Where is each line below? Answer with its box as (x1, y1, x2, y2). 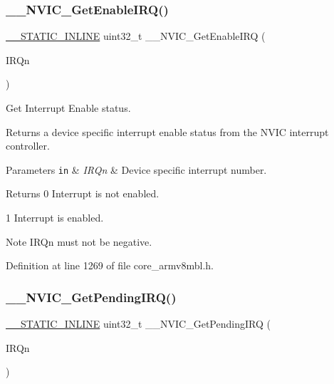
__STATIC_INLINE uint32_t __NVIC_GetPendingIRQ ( (6, 316, 271, 331)
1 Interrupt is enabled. (6, 210, 104, 225)
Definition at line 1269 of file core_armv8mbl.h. (6, 258, 214, 273)
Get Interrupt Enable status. (6, 100, 131, 115)
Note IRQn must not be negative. (6, 234, 152, 249)
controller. (6, 138, 50, 153)
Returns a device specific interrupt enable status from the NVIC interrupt (6, 124, 329, 139)
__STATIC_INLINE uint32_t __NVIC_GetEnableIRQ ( (6, 28, 266, 43)
